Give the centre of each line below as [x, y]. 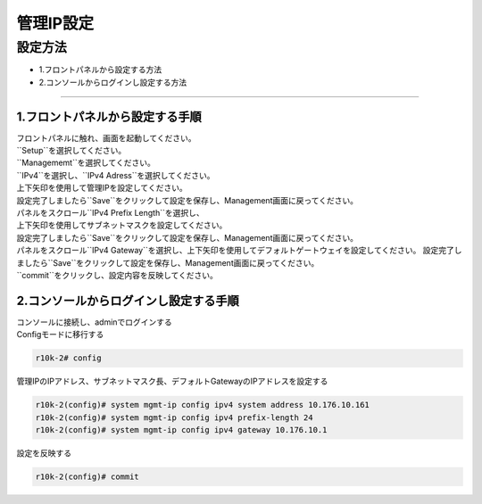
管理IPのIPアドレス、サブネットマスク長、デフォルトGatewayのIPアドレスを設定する [172, 381]
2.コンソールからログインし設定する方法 [113, 82]
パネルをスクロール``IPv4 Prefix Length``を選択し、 [110, 213]
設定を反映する [44, 453]
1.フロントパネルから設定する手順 [109, 116]
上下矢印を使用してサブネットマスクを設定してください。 [122, 225]
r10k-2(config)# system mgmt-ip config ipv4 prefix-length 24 [174, 417]
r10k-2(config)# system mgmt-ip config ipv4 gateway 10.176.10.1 [181, 430]
